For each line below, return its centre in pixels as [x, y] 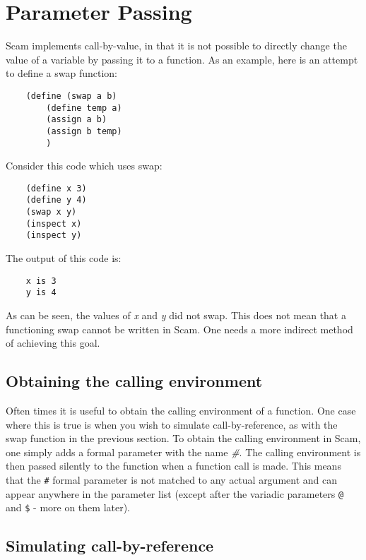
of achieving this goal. [53, 343]
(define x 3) [56, 188]
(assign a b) [77, 120]
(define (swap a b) [71, 96]
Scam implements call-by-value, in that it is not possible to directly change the [176, 46]
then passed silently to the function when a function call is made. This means [173, 466]
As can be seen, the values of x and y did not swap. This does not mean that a [176, 315]
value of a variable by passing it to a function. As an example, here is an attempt [182, 59]
